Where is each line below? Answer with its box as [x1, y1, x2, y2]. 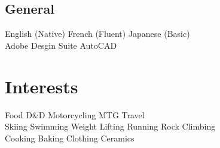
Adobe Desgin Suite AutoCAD [5, 39, 117, 51]
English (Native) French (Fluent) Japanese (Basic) [5, 27, 190, 40]
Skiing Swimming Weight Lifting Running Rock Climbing [5, 120, 216, 133]
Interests [5, 74, 78, 98]
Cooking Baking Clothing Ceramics [5, 131, 135, 144]
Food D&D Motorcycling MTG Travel [5, 108, 145, 121]
